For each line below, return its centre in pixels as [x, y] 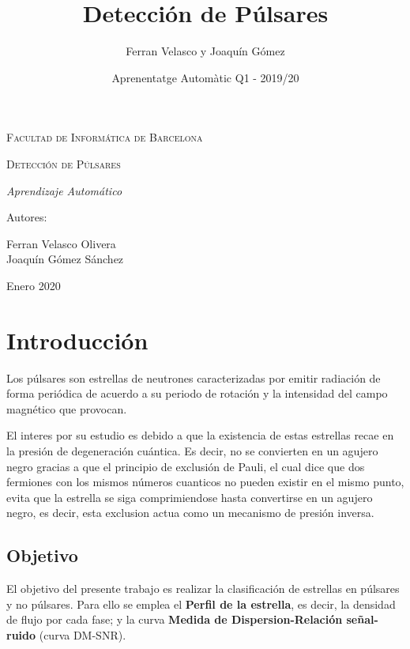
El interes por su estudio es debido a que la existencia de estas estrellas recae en [200, 435]
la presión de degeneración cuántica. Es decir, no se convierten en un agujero [192, 450]
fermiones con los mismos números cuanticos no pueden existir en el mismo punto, [205, 482]
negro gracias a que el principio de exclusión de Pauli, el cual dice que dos [186, 466]
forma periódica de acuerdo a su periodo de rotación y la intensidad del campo [197, 393]
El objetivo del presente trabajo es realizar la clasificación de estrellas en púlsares [203, 589]
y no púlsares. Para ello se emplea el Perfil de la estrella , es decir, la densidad [201, 604]
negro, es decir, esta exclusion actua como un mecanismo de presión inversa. [190, 513]
